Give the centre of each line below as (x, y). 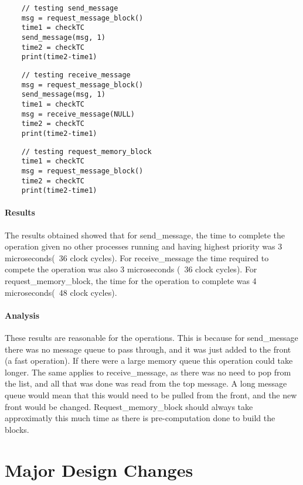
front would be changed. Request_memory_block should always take (129, 406)
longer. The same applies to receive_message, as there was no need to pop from (148, 372)
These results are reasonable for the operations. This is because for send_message (151, 337)
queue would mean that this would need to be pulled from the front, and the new (151, 395)
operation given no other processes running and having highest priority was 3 (144, 246)
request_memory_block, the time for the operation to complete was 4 (131, 280)
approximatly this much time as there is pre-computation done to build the (140, 418)
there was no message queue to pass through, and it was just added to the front (148, 349)
